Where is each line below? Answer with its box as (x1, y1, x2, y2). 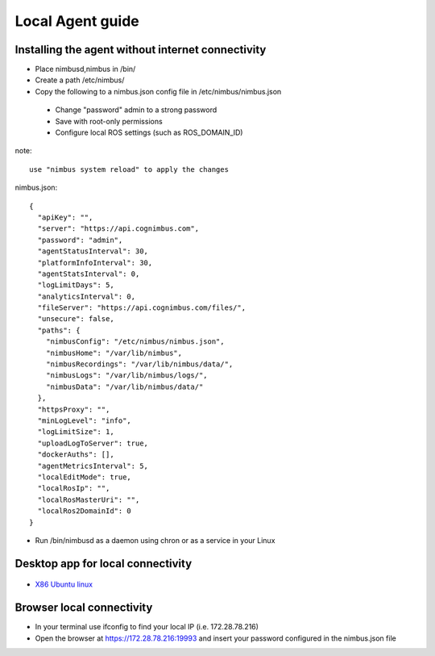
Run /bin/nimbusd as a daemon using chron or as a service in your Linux (35, 535, 275, 545)
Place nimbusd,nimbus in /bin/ (35, 65, 136, 74)
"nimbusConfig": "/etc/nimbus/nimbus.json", (45, 337, 225, 346)
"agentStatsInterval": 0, (37, 269, 140, 278)
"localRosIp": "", (37, 484, 110, 493)
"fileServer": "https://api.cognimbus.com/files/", (37, 303, 246, 312)
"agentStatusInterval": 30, (37, 247, 149, 256)
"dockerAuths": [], (37, 450, 114, 459)
